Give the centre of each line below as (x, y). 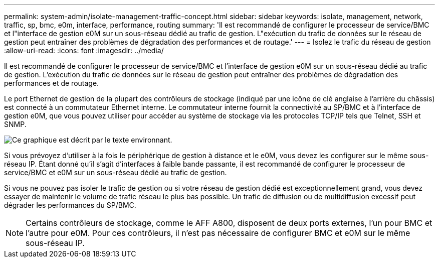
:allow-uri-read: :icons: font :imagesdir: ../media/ (84, 50)
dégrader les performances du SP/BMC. (70, 205)
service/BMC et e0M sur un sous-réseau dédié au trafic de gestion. (116, 172)
